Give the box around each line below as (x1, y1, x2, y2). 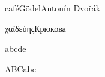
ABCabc (5, 62, 36, 75)
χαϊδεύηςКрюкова (5, 22, 66, 34)
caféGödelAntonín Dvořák (5, 2, 101, 14)
